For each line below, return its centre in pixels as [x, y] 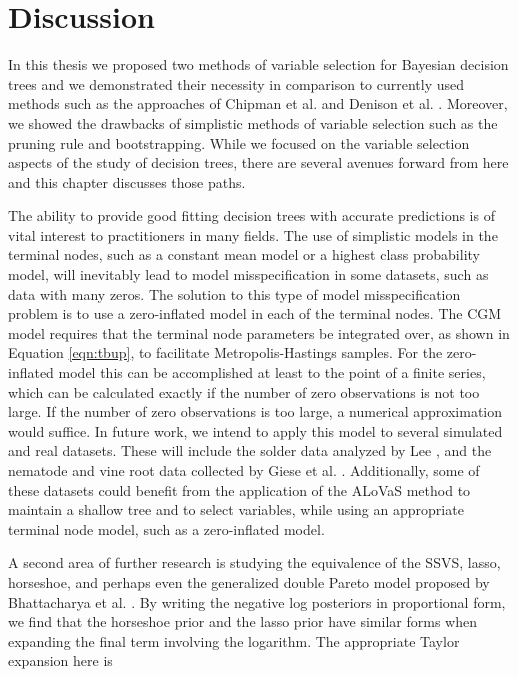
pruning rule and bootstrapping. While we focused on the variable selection [239, 142]
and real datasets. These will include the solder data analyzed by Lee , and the [250, 450]
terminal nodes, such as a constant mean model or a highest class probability [244, 254]
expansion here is [60, 660]
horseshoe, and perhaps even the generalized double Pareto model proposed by [249, 581]
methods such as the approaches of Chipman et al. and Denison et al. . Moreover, [258, 103]
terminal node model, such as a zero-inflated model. [166, 528]
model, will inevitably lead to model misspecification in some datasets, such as [248, 274]
